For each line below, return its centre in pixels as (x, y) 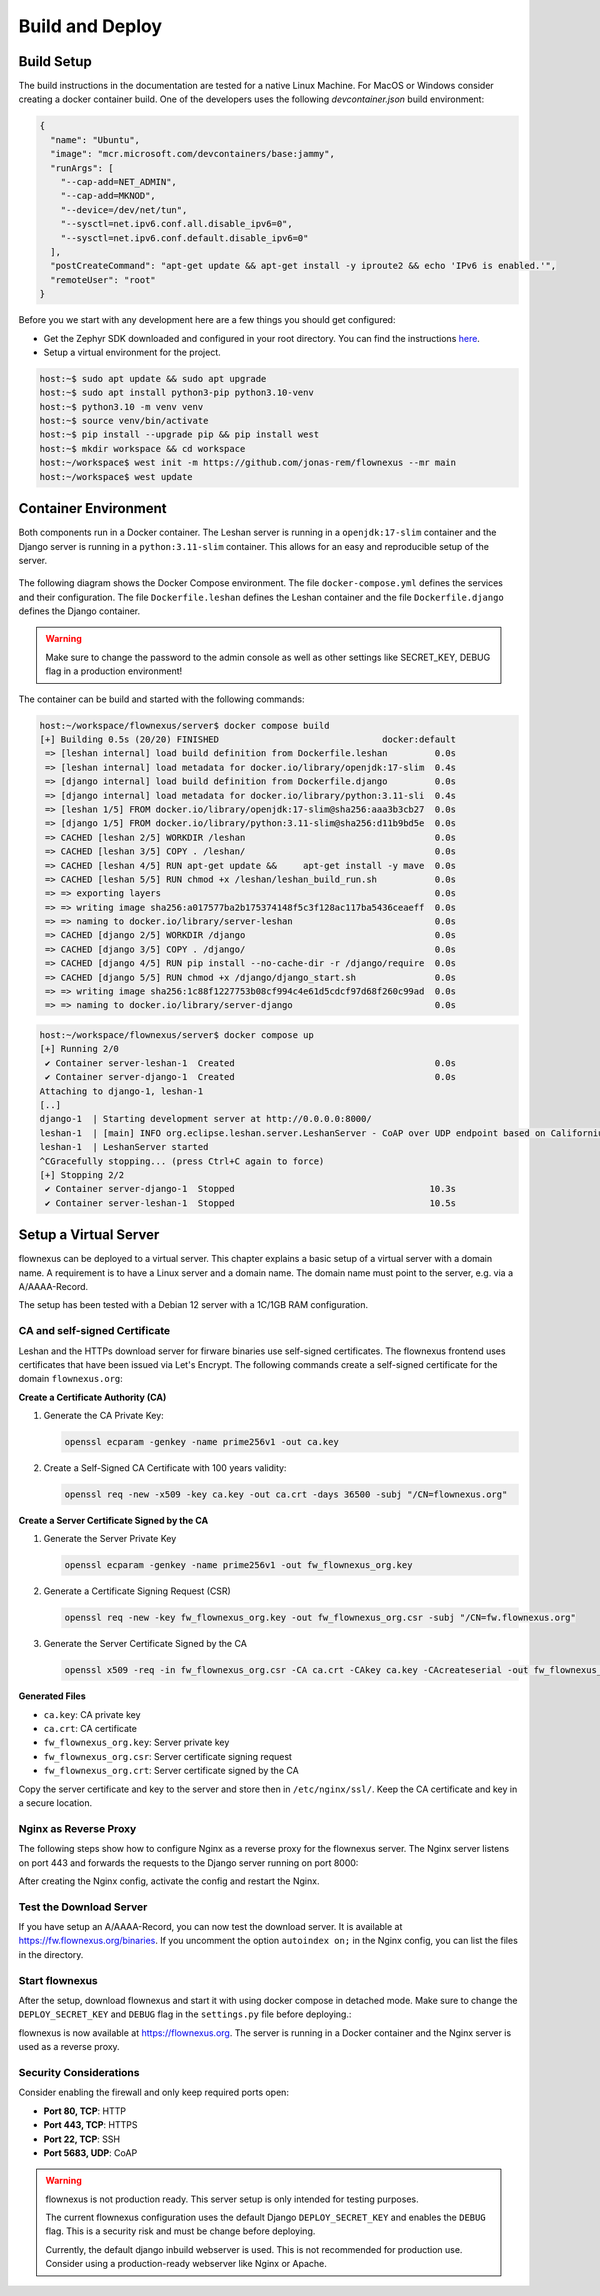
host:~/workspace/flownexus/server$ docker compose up (176, 1035)
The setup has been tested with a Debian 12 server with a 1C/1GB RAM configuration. (193, 1305)
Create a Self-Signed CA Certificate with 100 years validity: (165, 1468)
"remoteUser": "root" (103, 279)
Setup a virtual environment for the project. (132, 352)
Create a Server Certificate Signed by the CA (113, 1520)
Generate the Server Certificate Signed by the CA (145, 1644)
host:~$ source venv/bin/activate (124, 421)
